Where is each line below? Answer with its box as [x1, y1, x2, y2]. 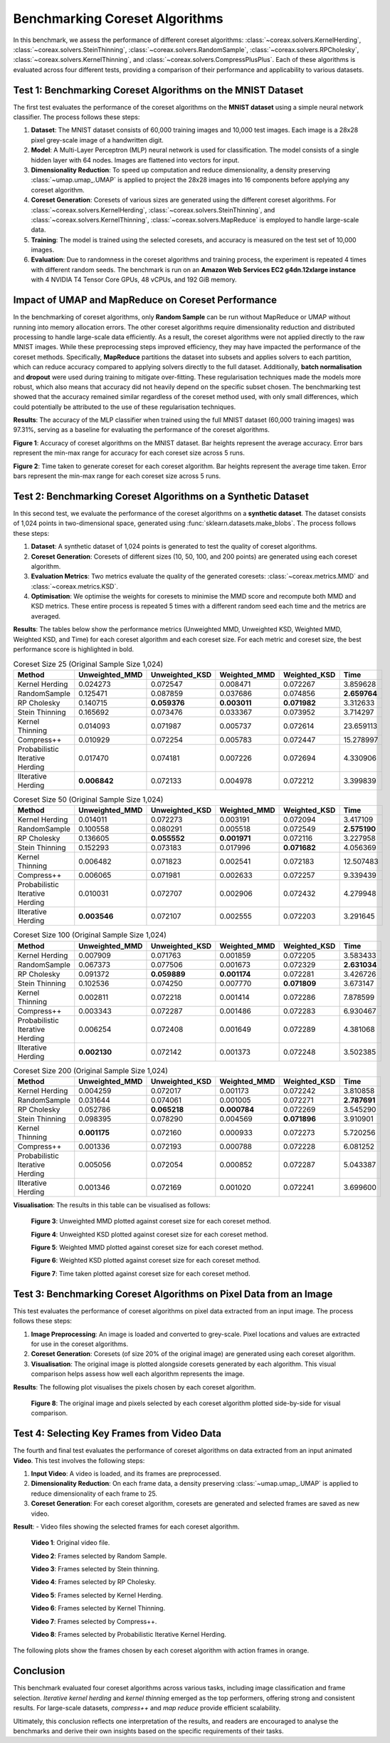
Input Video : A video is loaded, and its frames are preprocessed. [31, 1469, 221, 1478]
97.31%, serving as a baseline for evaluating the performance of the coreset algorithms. [13, 425, 270, 434]
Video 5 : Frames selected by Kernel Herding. [31, 1591, 163, 1599]
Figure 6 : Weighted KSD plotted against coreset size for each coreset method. [31, 1256, 261, 1265]
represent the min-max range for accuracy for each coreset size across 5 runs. [13, 449, 245, 457]
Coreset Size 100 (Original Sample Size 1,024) [13, 930, 167, 940]
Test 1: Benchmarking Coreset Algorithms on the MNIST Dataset [13, 84, 304, 96]
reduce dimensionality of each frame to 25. [31, 1489, 158, 1498]
